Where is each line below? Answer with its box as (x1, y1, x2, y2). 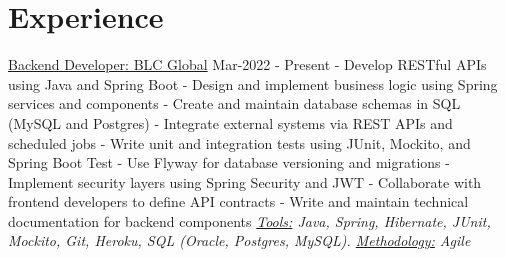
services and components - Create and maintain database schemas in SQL (8, 93, 461, 114)
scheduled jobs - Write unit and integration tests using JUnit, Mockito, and (8, 132, 471, 153)
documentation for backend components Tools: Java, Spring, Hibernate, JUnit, (8, 210, 491, 231)
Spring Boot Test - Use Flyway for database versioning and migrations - (8, 152, 450, 173)
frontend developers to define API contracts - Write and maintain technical (8, 191, 469, 212)
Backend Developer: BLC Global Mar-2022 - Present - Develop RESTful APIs (8, 54, 487, 75)
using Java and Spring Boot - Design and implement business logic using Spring (8, 73, 498, 94)
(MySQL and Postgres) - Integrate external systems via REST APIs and (8, 112, 453, 133)
